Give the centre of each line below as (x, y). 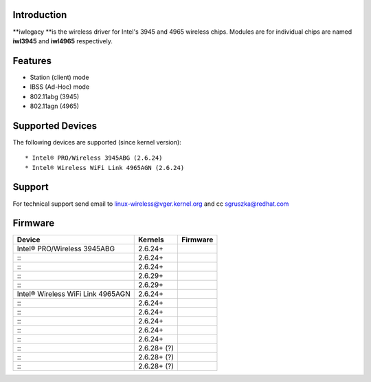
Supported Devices (55, 126)
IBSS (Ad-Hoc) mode (59, 87)
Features (32, 61)
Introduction (40, 15)
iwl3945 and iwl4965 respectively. (63, 41)
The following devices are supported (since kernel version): (97, 142)
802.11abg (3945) (55, 96)
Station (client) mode (59, 77)
